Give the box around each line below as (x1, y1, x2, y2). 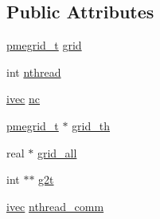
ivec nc (6, 90, 40, 107)
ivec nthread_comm (6, 197, 104, 214)
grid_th (72, 117, 111, 133)
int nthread (6, 63, 61, 80)
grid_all (37, 144, 77, 161)
